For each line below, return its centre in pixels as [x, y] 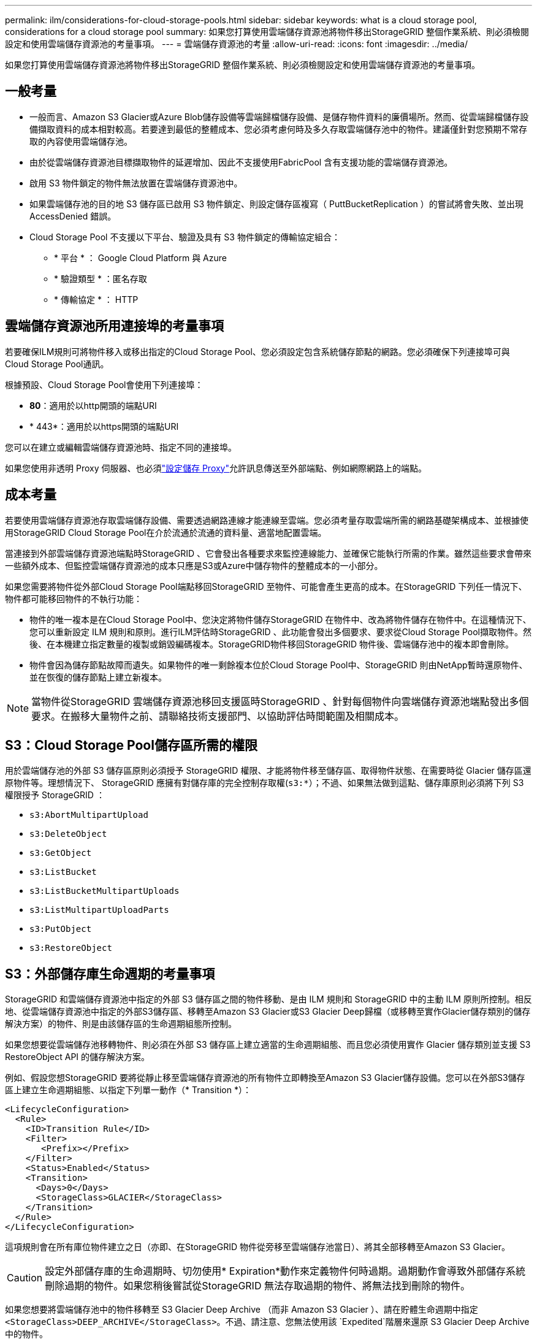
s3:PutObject [61, 929]
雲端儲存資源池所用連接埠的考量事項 [114, 326]
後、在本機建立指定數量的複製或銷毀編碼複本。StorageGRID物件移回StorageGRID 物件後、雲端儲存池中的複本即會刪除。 [272, 644]
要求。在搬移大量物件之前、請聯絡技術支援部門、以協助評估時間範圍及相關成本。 [218, 716]
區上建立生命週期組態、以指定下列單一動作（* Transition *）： [128, 1090]
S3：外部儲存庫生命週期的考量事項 [110, 974]
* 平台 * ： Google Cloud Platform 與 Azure [140, 257]
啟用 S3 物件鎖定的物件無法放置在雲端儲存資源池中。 [136, 183]
